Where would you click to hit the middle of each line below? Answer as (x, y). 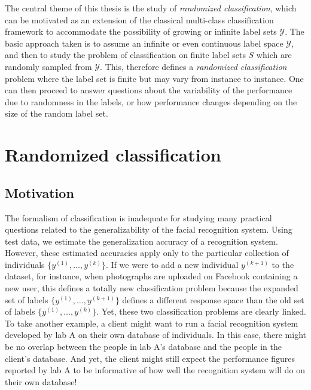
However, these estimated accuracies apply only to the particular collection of (147, 253)
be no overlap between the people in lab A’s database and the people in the (143, 347)
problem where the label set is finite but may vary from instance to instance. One (154, 78)
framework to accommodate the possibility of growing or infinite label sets (141, 31)
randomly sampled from (48, 66)
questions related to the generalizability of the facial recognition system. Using (149, 229)
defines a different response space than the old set (213, 299)
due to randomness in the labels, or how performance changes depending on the (151, 101)
